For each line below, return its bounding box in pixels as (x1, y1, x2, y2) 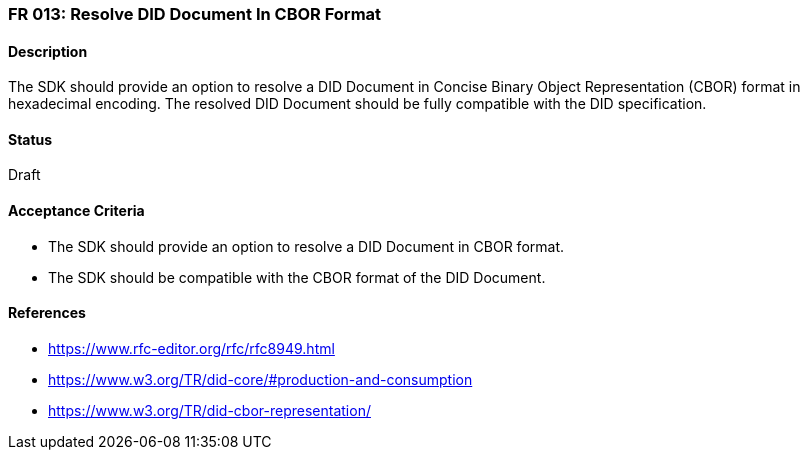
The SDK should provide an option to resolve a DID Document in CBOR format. (48, 237, 564, 255)
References (8, 304, 86, 322)
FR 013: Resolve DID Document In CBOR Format (8, 4, 382, 24)
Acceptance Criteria (8, 202, 145, 220)
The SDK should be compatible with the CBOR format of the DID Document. (48, 268, 546, 286)
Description (8, 42, 88, 60)
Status (8, 130, 53, 148)
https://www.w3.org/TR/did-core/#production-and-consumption (48, 370, 473, 388)
